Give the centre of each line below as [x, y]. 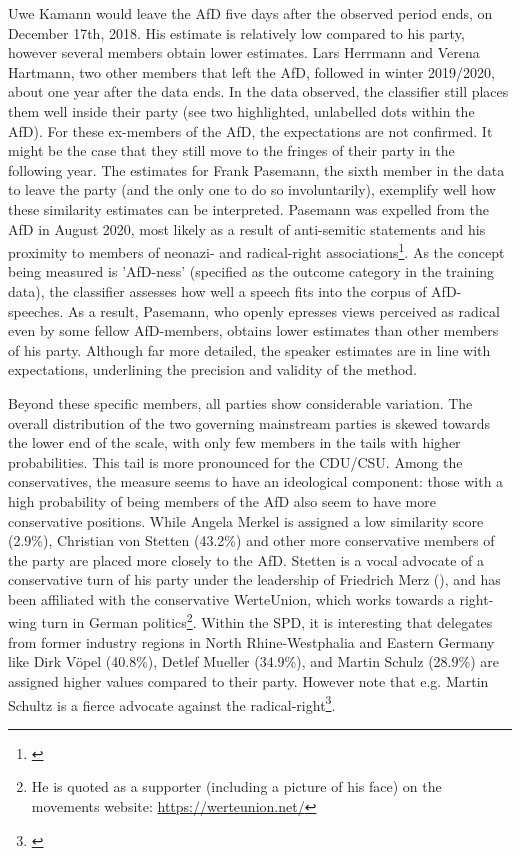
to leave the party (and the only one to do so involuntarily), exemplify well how [252, 189]
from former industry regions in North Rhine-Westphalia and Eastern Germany [251, 641]
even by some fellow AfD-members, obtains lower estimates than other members [253, 330]
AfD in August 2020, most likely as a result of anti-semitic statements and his [247, 228]
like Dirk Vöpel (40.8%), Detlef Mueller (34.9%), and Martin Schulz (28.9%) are [253, 661]
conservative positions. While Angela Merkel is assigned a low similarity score [246, 520]
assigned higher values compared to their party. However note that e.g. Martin [248, 680]
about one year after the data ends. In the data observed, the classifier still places [258, 91]
